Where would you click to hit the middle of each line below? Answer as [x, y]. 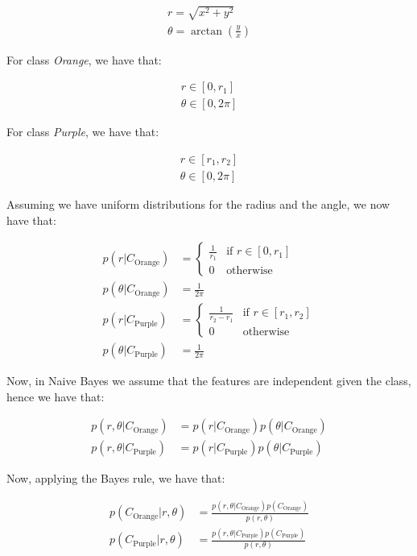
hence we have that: [56, 396]
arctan [207, 31]
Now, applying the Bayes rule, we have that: [116, 478]
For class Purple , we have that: [83, 132]
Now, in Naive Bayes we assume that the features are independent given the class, [209, 381]
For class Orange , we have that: [84, 59]
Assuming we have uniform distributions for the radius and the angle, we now [198, 203]
